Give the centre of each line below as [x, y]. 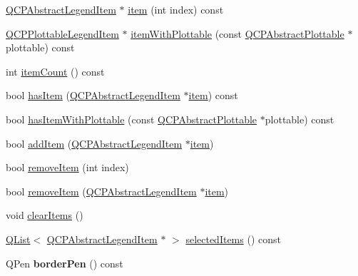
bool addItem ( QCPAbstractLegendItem [94, 143]
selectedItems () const [233, 239]
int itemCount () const [55, 71]
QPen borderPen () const [65, 263]
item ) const [213, 95]
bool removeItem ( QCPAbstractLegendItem [101, 191]
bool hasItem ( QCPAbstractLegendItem [93, 95]
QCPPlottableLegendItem [62, 33]
